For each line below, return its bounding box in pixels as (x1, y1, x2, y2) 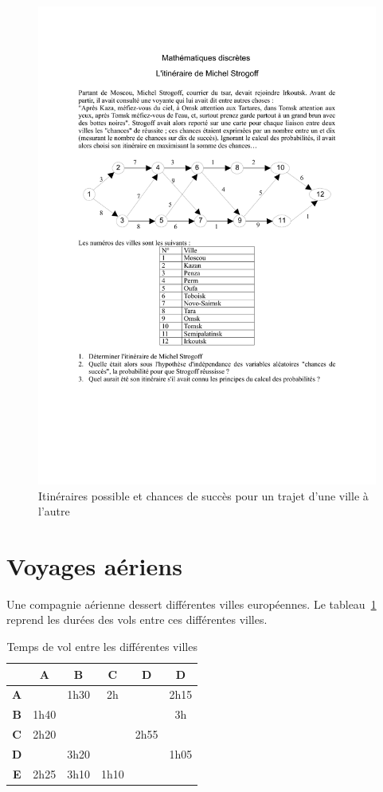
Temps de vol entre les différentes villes (6, 638, 197, 655)
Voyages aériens (6, 549, 182, 582)
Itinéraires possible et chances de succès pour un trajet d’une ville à (38, 487, 369, 504)
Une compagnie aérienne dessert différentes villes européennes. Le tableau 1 (6, 595, 377, 612)
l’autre (38, 503, 70, 520)
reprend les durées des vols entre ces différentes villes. (6, 611, 268, 628)
